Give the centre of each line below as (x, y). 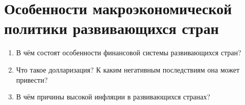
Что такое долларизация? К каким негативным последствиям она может (128, 69)
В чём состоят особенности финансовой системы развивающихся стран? (129, 52)
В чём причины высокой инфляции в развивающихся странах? (113, 97)
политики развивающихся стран (112, 28)
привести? (32, 79)
